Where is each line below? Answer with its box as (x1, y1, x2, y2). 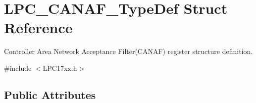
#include (4, 62, 32, 73)
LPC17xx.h (43, 62, 77, 73)
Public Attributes (4, 87, 96, 102)
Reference (4, 17, 73, 38)
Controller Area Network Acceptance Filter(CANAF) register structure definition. (4, 46, 253, 56)
